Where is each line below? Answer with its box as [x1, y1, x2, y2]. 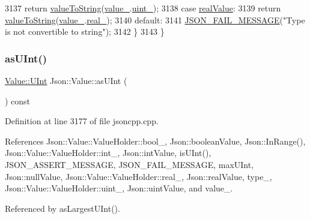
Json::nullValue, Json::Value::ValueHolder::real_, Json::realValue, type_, [5, 170, 272, 182]
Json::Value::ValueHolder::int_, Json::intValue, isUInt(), [5, 146, 211, 159]
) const [5, 94, 31, 107]
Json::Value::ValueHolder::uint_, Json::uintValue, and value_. [5, 182, 233, 194]
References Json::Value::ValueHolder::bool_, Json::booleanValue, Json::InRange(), [5, 134, 306, 147]
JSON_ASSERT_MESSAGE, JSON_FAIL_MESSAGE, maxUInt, [5, 158, 254, 170]
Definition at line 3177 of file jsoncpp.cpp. [5, 115, 159, 127]
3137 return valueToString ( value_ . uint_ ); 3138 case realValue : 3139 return [5, 2, 281, 14]
